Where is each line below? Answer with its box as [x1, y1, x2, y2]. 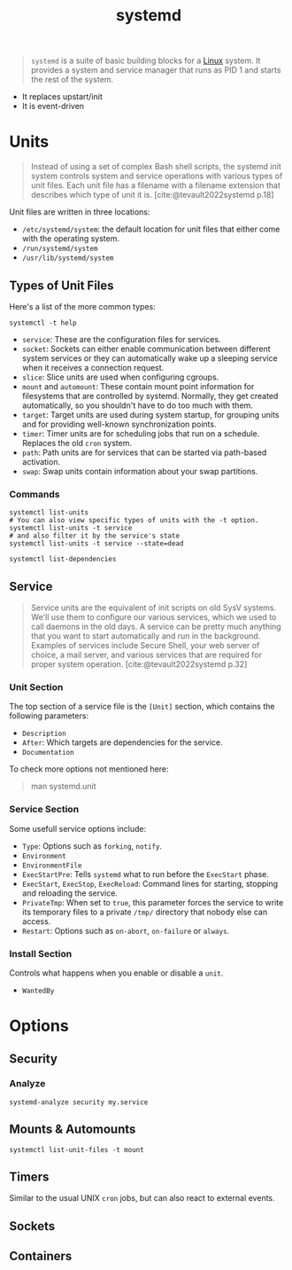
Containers [9, 1249, 73, 1264]
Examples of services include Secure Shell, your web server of [30, 640, 260, 651]
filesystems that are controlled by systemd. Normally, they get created [21, 390, 279, 401]
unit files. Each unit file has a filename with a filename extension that [30, 180, 281, 191]
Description [21, 729, 66, 739]
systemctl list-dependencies [9, 555, 117, 564]
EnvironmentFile [21, 861, 82, 870]
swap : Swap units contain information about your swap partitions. [21, 466, 258, 476]
